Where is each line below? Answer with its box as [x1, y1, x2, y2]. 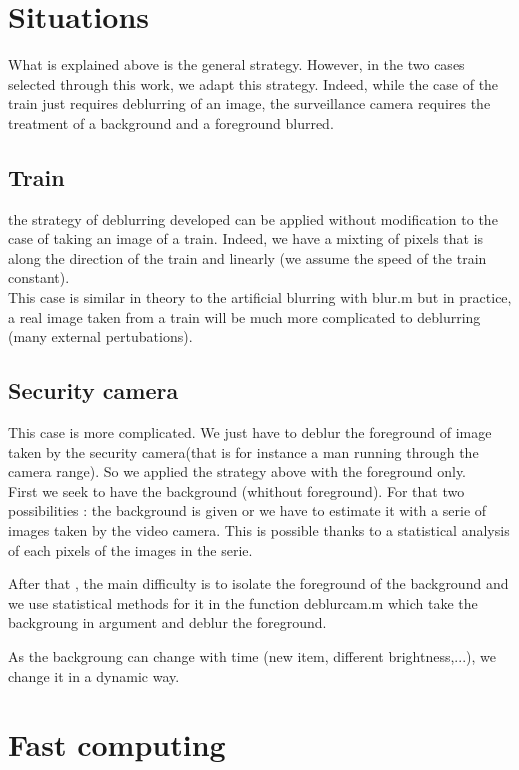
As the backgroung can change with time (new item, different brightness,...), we [8, 646, 496, 666]
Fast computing [8, 724, 226, 765]
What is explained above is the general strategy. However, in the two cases [8, 54, 465, 75]
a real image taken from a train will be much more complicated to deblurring [8, 306, 481, 327]
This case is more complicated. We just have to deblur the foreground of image [8, 422, 492, 443]
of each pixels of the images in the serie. [8, 539, 253, 560]
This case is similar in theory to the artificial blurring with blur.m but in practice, [8, 287, 512, 308]
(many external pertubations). [8, 326, 193, 347]
